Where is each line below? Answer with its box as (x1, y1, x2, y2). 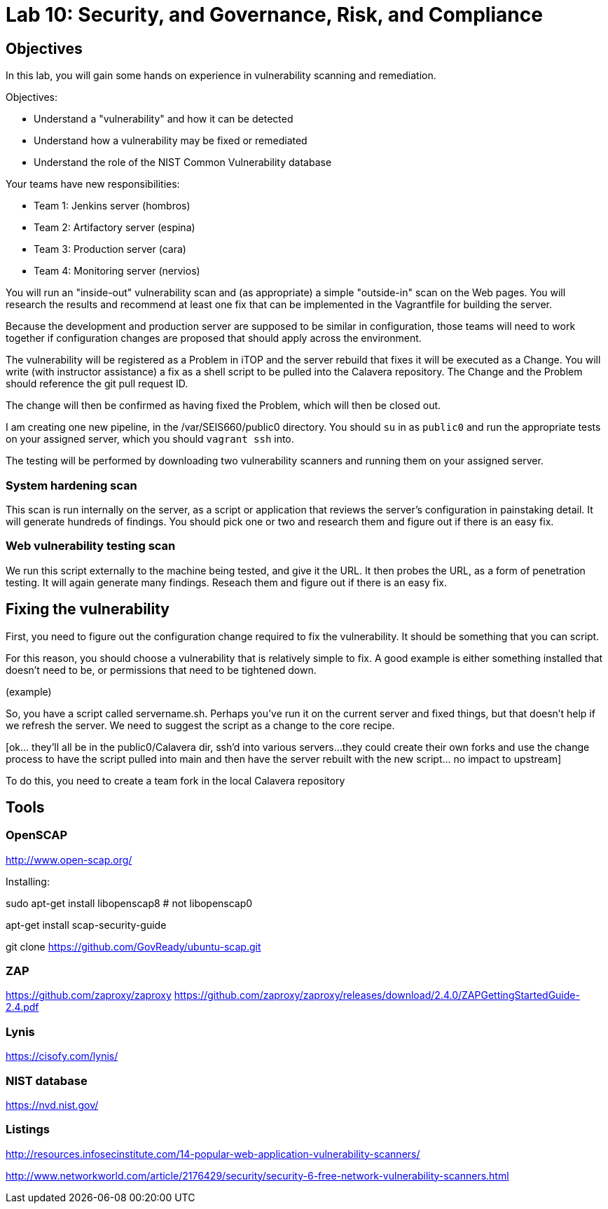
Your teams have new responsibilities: (6, 178, 180, 191)
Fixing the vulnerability (6, 600, 170, 619)
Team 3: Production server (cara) (34, 243, 186, 256)
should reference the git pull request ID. (6, 378, 188, 390)
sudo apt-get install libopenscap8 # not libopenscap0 (6, 897, 253, 909)
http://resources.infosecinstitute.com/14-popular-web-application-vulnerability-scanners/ (6, 1147, 420, 1160)
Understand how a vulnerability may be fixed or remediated (34, 134, 308, 147)
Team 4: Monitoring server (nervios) (34, 265, 200, 277)
